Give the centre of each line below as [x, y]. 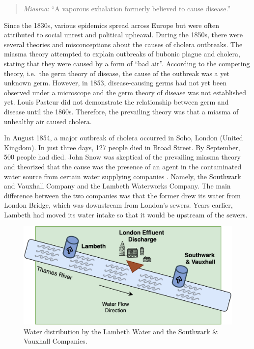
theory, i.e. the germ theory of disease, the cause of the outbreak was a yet [117, 73]
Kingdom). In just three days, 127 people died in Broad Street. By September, [122, 147]
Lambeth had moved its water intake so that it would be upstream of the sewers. [126, 214]
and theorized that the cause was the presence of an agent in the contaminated [123, 166]
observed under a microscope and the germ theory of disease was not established [125, 92]
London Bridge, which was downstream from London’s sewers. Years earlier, [118, 205]
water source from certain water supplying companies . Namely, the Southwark [123, 176]
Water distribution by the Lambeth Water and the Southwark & [121, 331]
